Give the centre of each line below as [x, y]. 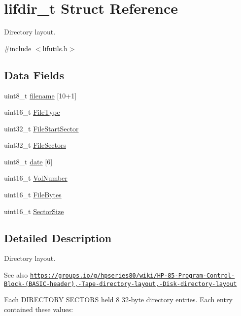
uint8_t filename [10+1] [40, 95]
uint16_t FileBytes [33, 195]
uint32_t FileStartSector [41, 128]
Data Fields [34, 75]
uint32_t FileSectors [35, 145]
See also [16, 275]
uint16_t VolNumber [36, 178]
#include [18, 48]
